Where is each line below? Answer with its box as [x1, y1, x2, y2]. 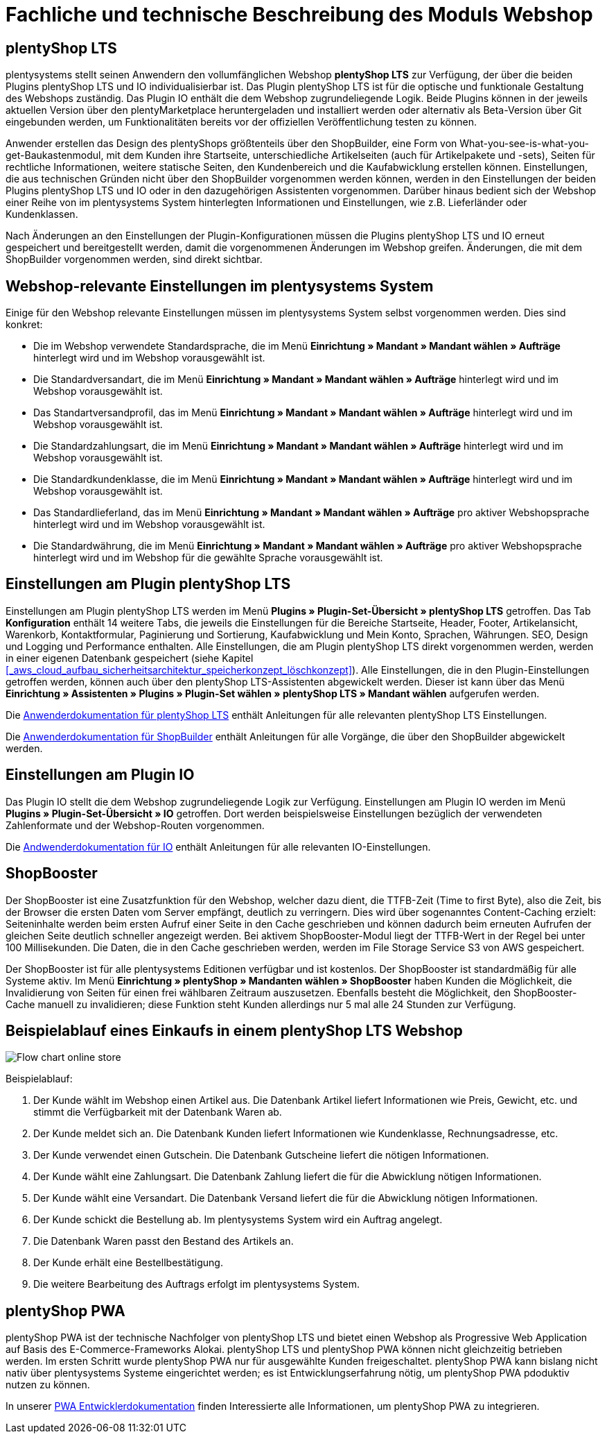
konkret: [6, 318, 43, 331]
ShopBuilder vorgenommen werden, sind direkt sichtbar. [6, 253, 263, 266]
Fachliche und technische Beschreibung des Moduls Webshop [6, 3, 593, 26]
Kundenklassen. [6, 208, 78, 221]
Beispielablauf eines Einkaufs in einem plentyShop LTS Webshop [6, 1021, 463, 1039]
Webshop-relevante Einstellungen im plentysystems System [6, 277, 434, 295]
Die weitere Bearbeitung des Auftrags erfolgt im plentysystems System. [33, 1278, 360, 1291]
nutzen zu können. [6, 1379, 90, 1391]
